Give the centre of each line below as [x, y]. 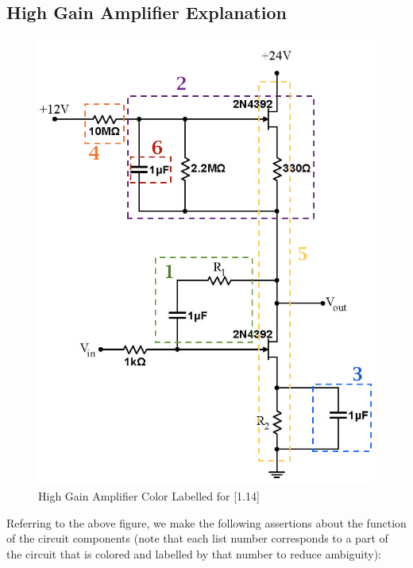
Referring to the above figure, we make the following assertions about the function [206, 522]
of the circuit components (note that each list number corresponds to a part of [197, 538]
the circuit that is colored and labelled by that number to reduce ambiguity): [194, 553]
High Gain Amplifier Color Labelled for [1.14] [149, 496]
